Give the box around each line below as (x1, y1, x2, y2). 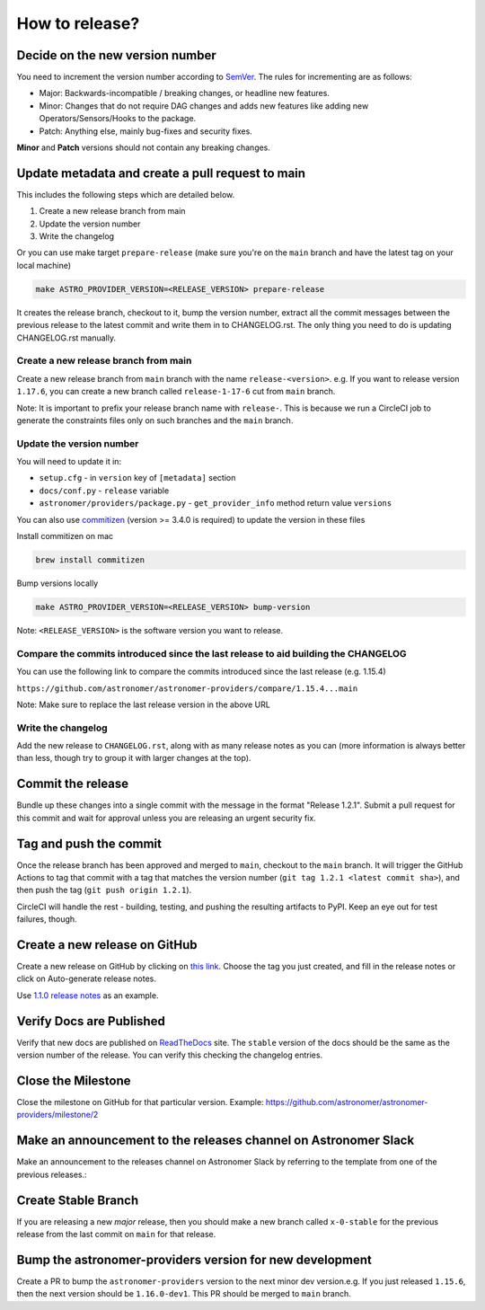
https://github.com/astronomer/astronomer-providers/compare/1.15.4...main (16, 683, 358, 694)
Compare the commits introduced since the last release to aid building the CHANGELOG (16, 647, 408, 659)
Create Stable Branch (16, 1192, 139, 1208)
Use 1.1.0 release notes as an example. (16, 989, 159, 1001)
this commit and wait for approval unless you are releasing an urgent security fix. (16, 812, 316, 823)
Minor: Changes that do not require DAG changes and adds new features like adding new (39, 100, 369, 111)
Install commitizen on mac (16, 531, 114, 542)
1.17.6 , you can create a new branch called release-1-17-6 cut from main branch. (16, 386, 336, 397)
